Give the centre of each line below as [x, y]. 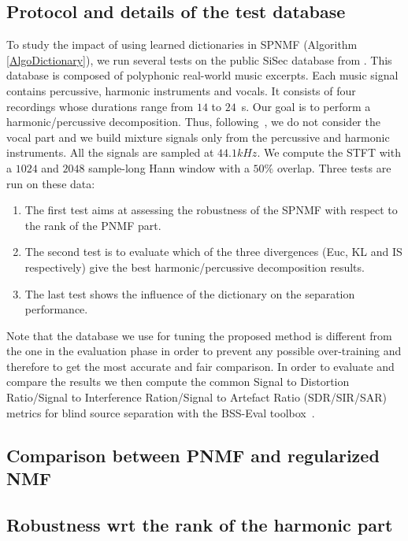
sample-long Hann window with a [169, 167]
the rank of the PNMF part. [93, 225]
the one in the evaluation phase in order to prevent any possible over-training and [204, 351]
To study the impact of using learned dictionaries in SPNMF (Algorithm [182, 44]
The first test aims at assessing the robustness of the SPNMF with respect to [211, 210]
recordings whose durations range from [100, 106]
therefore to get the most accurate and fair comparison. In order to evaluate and [200, 366]
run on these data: [51, 183]
